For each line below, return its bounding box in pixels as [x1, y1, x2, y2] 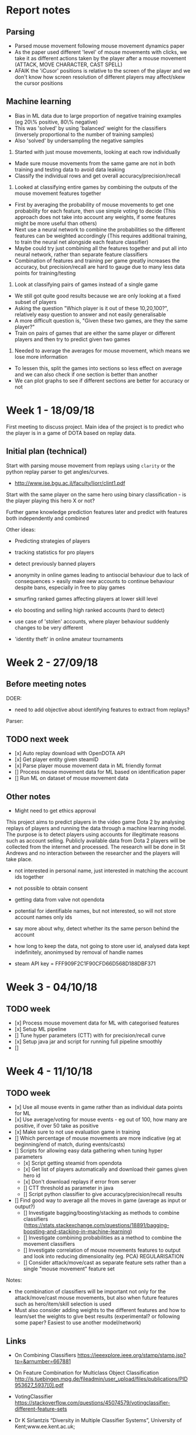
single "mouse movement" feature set [23, 1265, 115, 1272]
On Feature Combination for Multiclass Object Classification [14, 1369, 159, 1376]
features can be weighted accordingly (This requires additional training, [14, 232, 187, 239]
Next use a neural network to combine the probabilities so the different [14, 226, 185, 233]
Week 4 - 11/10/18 [6, 1065, 93, 1078]
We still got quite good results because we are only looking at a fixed [14, 292, 181, 299]
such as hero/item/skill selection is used [14, 1300, 112, 1307]
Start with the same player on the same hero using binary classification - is [6, 491, 187, 498]
